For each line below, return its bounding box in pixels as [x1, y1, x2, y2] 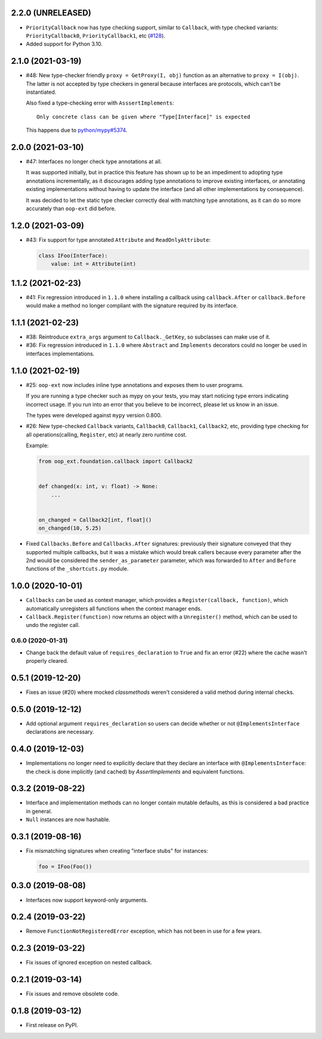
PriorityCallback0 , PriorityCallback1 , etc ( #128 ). [26, 32, 166, 39]
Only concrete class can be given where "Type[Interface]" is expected [36, 113, 250, 120]
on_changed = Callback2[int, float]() [38, 517, 152, 523]
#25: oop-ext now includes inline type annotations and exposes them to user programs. [26, 381, 244, 388]
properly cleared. [26, 657, 69, 664]
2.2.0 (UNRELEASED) [11, 8, 92, 18]
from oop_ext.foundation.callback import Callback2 [38, 458, 193, 465]
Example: [26, 442, 49, 449]
